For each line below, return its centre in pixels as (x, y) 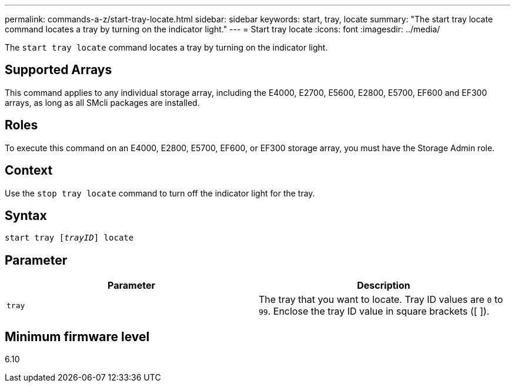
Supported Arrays (58, 70)
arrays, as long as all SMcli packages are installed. (102, 102)
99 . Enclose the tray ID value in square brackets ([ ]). (374, 311)
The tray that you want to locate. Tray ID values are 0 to (381, 300)
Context (29, 171)
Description (384, 286)
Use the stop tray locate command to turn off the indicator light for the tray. (160, 193)
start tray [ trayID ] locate (69, 238)
